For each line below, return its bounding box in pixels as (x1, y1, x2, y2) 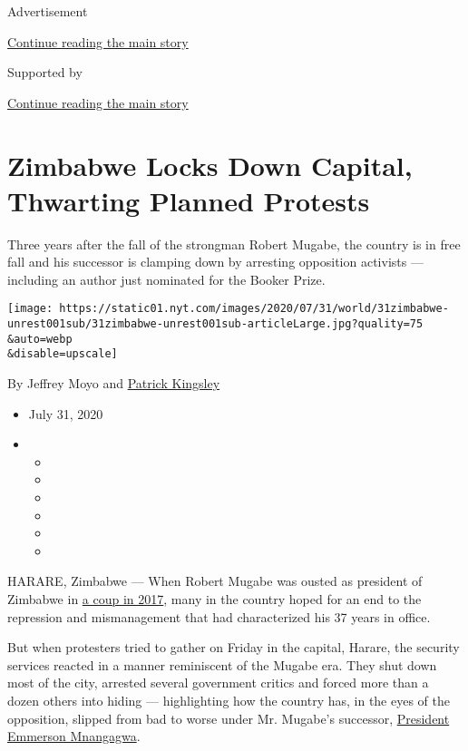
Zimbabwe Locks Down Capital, (7, 146, 413, 183)
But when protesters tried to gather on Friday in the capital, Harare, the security (7, 638, 460, 657)
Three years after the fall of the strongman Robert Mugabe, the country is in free (7, 234, 461, 253)
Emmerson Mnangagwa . (7, 727, 141, 746)
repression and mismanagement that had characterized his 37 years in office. (7, 607, 431, 626)
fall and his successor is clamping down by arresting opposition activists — (7, 252, 424, 271)
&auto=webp (7, 332, 73, 346)
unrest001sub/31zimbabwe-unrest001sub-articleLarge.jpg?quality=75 (7, 317, 424, 331)
